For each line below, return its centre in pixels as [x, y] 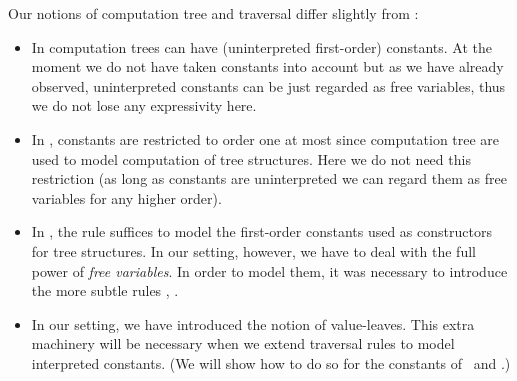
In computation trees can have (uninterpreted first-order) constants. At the [262, 46]
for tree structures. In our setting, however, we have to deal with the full [253, 250]
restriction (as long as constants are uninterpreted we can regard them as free [269, 178]
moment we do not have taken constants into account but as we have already [267, 66]
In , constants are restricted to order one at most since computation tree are [265, 138]
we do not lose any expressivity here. [144, 105]
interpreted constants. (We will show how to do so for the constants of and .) [271, 362]
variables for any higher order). [126, 197]
